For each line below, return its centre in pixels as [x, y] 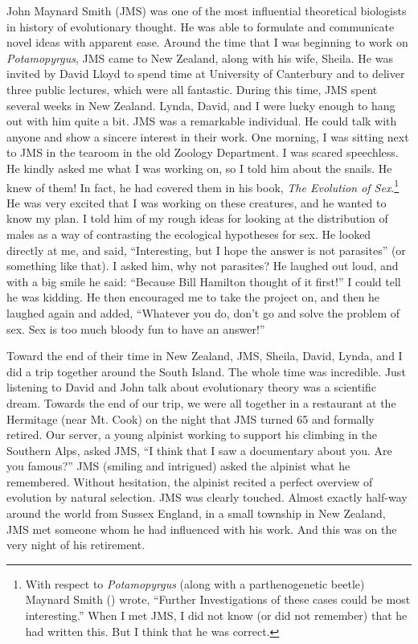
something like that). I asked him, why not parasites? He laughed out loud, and [203, 266]
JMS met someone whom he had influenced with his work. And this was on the [202, 529]
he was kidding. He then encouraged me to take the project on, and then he [193, 297]
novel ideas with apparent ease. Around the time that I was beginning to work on [207, 42]
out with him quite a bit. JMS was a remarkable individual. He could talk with [202, 121]
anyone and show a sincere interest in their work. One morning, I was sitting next [208, 136]
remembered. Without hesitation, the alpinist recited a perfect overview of [190, 481]
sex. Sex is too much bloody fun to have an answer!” [136, 328]
